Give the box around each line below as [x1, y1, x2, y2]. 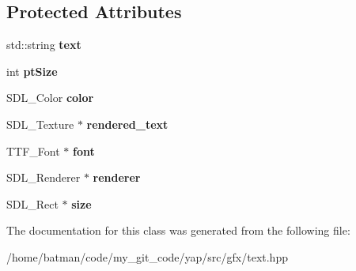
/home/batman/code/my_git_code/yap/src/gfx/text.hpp [6, 248, 288, 265]
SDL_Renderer [6, 169, 81, 186]
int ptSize [6, 62, 58, 79]
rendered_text [86, 115, 169, 132]
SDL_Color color [6, 89, 94, 106]
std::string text [6, 36, 81, 53]
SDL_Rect [6, 195, 59, 212]
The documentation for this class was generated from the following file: [6, 222, 350, 239]
